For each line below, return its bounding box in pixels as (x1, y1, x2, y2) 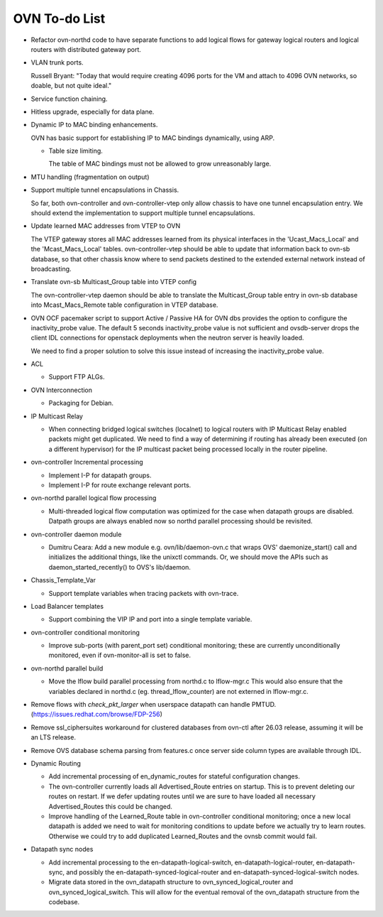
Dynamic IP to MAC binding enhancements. (30, 121, 158, 129)
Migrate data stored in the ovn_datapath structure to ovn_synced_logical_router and (48, 878, 294, 886)
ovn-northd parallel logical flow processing (30, 494, 157, 502)
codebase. (48, 898, 80, 906)
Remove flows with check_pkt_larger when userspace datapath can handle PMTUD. (30, 700, 277, 709)
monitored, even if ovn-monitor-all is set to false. (48, 651, 191, 660)
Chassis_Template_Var (30, 576, 96, 585)
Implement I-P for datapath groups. (48, 471, 152, 479)
